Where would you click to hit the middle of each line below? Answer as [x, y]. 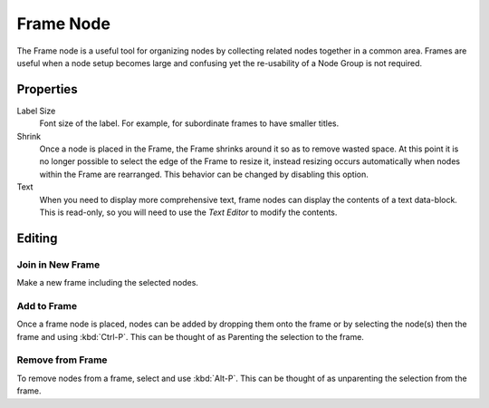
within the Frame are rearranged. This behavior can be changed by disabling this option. [204, 174]
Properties [47, 89]
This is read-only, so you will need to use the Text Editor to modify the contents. [188, 212]
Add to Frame [47, 306]
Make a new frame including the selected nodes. [108, 283]
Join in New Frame [58, 265]
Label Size [36, 111]
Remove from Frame [62, 360]
